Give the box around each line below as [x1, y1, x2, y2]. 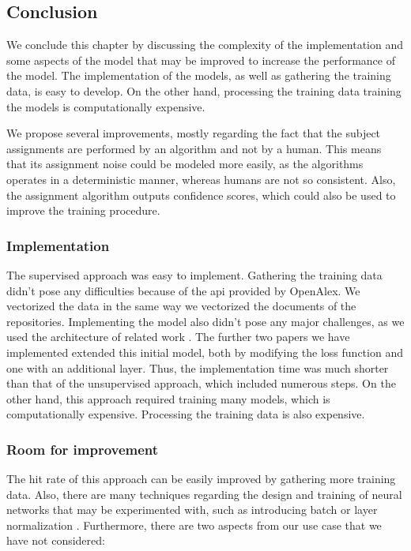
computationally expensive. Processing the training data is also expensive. [6, 406, 365, 422]
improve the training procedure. [6, 202, 160, 219]
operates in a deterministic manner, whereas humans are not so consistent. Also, [6, 171, 396, 187]
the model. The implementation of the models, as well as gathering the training [6, 67, 391, 84]
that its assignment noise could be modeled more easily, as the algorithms [6, 156, 364, 172]
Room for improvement [6, 439, 159, 459]
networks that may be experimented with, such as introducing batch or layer [6, 501, 378, 518]
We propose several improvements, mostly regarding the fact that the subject [6, 125, 381, 141]
